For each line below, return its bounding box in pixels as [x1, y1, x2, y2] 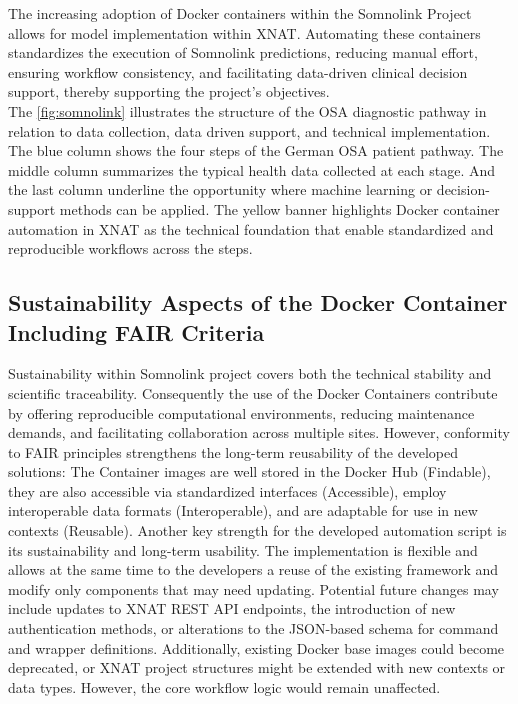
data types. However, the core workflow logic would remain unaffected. [8, 676, 441, 697]
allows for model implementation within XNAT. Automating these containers [8, 22, 481, 43]
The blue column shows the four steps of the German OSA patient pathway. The [8, 140, 504, 161]
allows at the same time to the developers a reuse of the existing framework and [8, 559, 499, 580]
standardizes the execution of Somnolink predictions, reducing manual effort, [8, 42, 478, 63]
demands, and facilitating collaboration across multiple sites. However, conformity [8, 422, 510, 443]
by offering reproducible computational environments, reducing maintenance [8, 402, 475, 423]
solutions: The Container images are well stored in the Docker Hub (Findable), [8, 461, 491, 482]
